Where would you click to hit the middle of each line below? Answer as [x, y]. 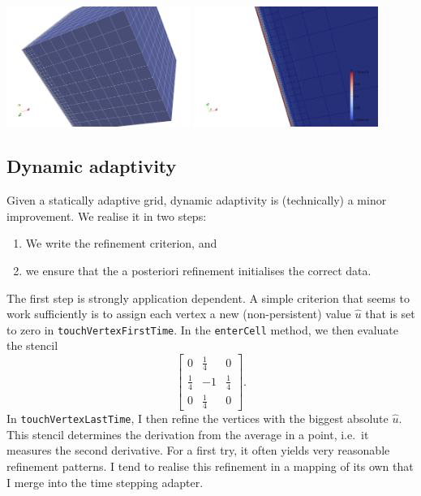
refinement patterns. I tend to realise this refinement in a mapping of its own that [210, 466]
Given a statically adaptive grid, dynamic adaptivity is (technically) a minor [197, 200]
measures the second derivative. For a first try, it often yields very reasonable [198, 450]
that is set [390, 314]
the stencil [32, 345]
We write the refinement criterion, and [121, 243]
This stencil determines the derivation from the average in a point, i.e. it [188, 434]
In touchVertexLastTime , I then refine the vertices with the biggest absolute [198, 418]
